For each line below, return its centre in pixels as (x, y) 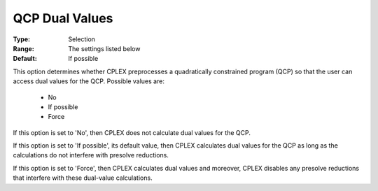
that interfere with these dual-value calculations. (83, 178)
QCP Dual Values (63, 18)
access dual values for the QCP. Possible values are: (89, 81)
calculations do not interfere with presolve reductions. (91, 155)
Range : (23, 48)
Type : (22, 39)
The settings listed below (104, 48)
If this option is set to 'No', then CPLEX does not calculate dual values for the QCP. (132, 132)
